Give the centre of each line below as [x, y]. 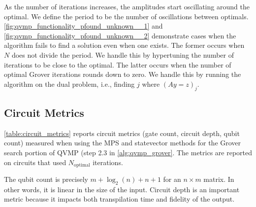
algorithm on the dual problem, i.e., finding [69, 84]
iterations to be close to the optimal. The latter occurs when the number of [118, 64]
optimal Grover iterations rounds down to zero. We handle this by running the [123, 74]
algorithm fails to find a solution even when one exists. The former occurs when [124, 45]
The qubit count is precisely [46, 179]
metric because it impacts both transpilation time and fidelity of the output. [119, 199]
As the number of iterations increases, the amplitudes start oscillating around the [127, 6]
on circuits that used [35, 162]
